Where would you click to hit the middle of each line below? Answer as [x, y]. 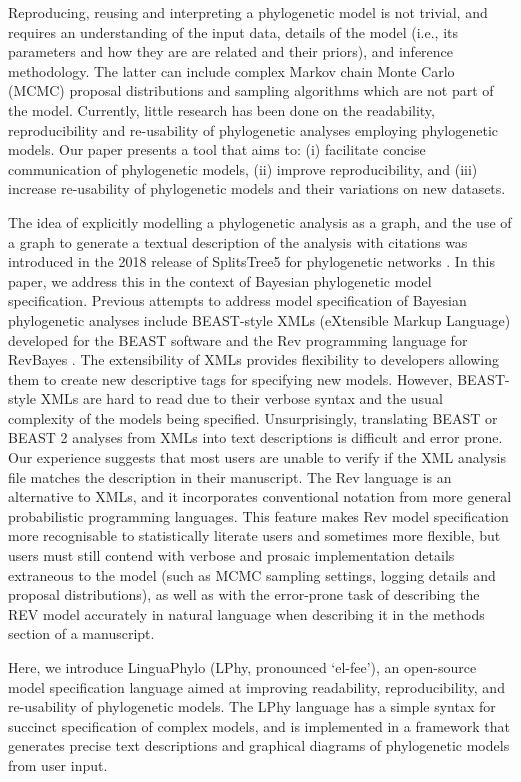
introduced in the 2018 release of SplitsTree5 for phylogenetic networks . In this [252, 261]
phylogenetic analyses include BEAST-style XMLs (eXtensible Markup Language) [259, 319]
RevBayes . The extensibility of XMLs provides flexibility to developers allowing [254, 359]
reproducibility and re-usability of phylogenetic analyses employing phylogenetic [253, 129]
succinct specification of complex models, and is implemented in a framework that [259, 725]
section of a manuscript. [81, 633]
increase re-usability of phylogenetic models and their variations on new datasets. [257, 188]
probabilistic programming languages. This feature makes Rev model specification [258, 515]
